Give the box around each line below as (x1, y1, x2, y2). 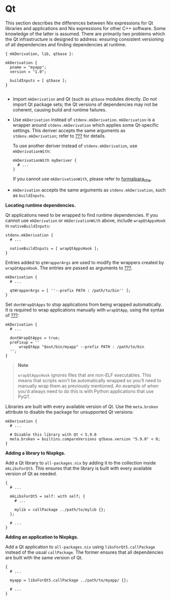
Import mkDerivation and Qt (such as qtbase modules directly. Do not (12, 96, 157, 102)
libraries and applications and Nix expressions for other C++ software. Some (5, 25, 166, 31)
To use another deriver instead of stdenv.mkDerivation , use (12, 142, 137, 149)
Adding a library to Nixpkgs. (5, 450, 66, 456)
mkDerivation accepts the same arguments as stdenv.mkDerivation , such (12, 187, 166, 193)
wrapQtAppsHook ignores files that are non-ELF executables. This (17, 372, 152, 378)
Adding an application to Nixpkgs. (5, 534, 79, 540)
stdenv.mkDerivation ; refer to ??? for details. (12, 133, 106, 139)
